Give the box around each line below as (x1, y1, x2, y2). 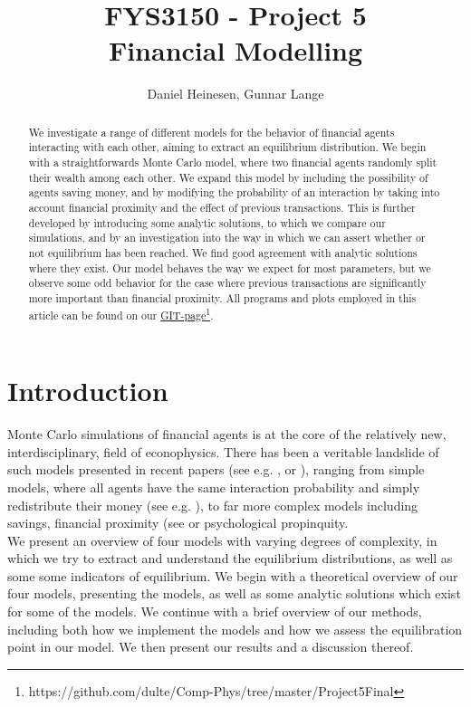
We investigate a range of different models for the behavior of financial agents (28, 124, 395, 139)
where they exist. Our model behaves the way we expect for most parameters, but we (28, 260, 431, 275)
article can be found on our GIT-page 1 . (28, 304, 214, 322)
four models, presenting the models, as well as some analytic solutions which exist (7, 584, 461, 603)
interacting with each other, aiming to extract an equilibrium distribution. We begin (28, 139, 427, 155)
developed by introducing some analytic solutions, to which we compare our (28, 215, 386, 230)
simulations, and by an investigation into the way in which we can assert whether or (28, 230, 426, 245)
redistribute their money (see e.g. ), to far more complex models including (7, 495, 418, 514)
